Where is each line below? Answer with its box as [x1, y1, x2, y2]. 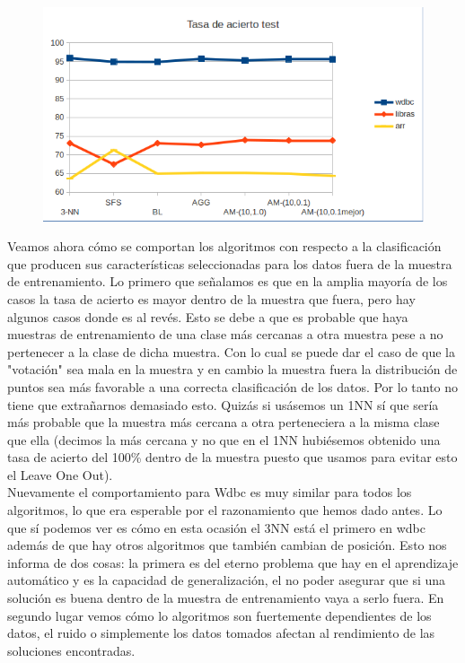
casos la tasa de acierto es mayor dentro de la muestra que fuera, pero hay [7, 289, 416, 308]
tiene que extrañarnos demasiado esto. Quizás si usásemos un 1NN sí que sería [7, 395, 439, 414]
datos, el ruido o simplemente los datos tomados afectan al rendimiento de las [7, 624, 435, 642]
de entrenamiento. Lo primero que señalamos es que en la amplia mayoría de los [7, 272, 448, 291]
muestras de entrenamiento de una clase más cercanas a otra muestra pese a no [7, 325, 443, 344]
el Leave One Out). [7, 465, 113, 484]
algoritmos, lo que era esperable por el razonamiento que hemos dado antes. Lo [7, 501, 443, 519]
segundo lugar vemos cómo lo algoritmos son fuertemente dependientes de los [7, 606, 432, 624]
